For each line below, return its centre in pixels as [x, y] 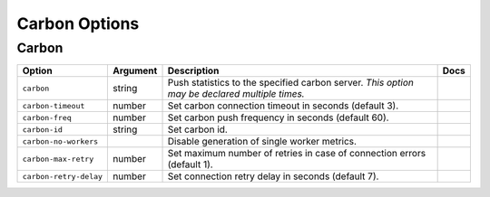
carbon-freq [47, 117]
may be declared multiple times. [236, 94]
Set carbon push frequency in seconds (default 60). [278, 117]
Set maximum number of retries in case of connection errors [297, 154]
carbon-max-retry [58, 159]
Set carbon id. [198, 129]
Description [193, 70]
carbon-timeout [54, 105]
